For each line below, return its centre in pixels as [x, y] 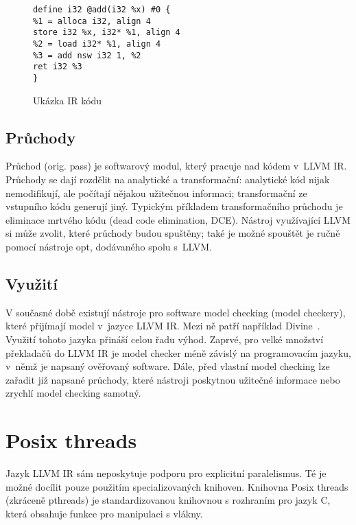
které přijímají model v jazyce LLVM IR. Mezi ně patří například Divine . [163, 326]
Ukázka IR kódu [68, 100]
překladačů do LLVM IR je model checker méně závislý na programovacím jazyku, [178, 352]
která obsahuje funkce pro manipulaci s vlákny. [104, 513]
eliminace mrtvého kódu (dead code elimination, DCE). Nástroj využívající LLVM [178, 219]
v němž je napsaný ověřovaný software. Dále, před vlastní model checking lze [168, 366]
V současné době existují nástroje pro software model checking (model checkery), [176, 312]
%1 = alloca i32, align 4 [92, 21]
